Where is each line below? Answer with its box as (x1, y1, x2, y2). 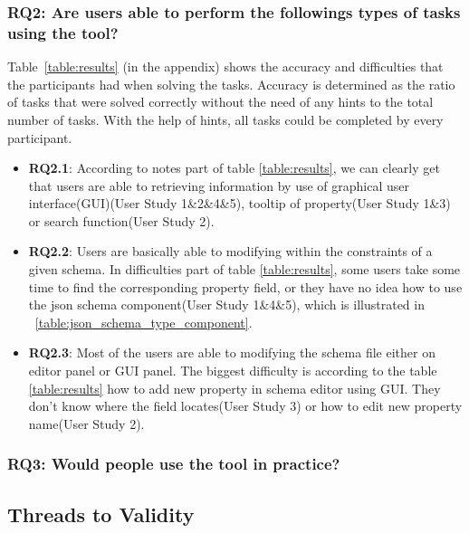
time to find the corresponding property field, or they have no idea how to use (28, 277, 463, 296)
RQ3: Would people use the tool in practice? (7, 452, 340, 475)
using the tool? (7, 21, 119, 43)
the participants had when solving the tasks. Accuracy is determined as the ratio (7, 74, 455, 93)
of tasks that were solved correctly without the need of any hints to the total (7, 92, 434, 111)
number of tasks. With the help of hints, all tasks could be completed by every (7, 109, 444, 128)
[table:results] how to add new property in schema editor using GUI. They (28, 378, 441, 397)
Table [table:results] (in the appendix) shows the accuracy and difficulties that (7, 57, 444, 76)
